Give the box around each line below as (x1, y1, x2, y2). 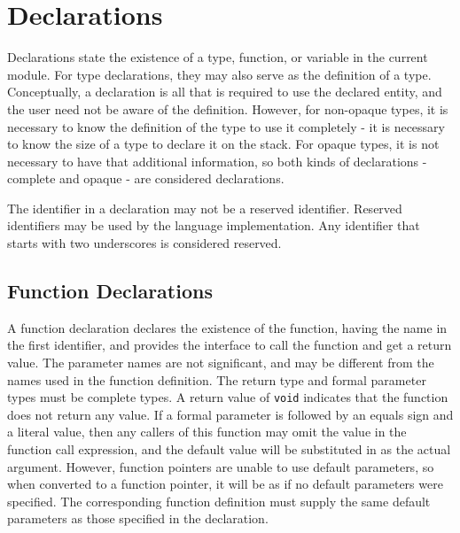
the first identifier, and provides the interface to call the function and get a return (7, 336, 452, 354)
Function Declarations (7, 277, 213, 305)
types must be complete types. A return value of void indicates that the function (7, 388, 448, 406)
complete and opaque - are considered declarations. (7, 169, 285, 188)
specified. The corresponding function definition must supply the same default (7, 491, 431, 510)
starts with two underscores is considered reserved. (7, 234, 282, 252)
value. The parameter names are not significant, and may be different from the (7, 353, 434, 372)
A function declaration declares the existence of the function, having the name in (7, 318, 448, 336)
